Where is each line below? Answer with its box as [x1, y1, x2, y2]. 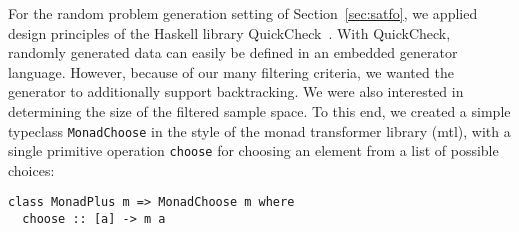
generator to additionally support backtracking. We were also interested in [8, 81, 464, 102]
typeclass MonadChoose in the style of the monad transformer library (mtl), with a [8, 120, 511, 141]
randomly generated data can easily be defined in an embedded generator [8, 42, 458, 63]
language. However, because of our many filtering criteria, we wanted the [8, 61, 454, 82]
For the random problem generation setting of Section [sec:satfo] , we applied [8, 3, 478, 23]
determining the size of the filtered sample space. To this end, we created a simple [8, 100, 511, 121]
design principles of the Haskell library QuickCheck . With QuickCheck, [8, 22, 451, 43]
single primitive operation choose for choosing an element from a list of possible [8, 140, 499, 161]
